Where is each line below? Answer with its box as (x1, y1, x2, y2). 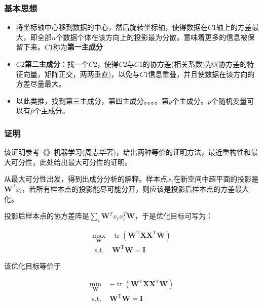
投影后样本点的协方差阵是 (4, 210, 89, 221)
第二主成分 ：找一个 (24, 59, 89, 69)
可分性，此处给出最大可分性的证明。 (11, 156, 132, 167)
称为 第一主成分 (53, 41, 103, 52)
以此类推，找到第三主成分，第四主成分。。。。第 (16, 95, 169, 106)
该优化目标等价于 (4, 260, 61, 271)
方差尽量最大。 (16, 78, 66, 89)
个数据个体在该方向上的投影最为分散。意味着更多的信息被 (56, 31, 248, 42)
